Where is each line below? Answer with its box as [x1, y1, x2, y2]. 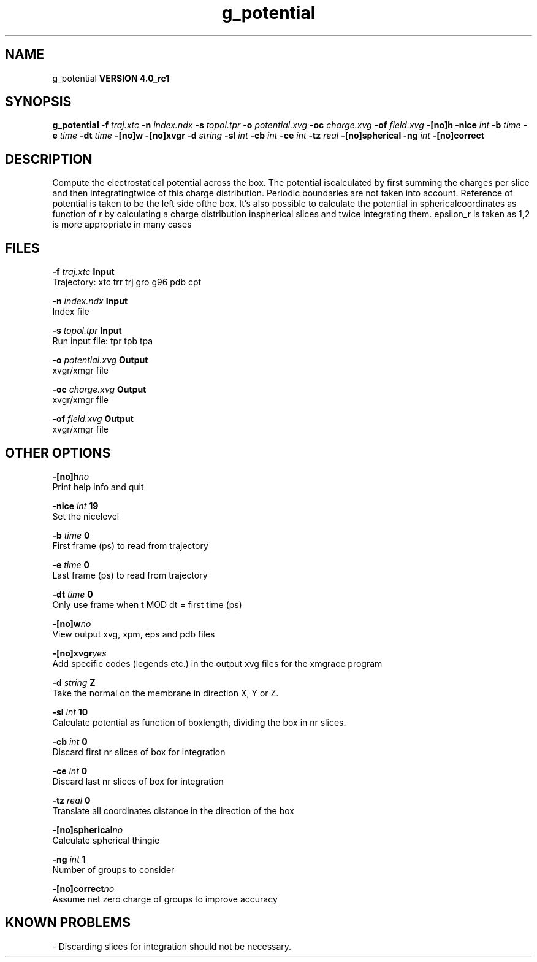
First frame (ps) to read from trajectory [52, 540, 208, 551]
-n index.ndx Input [52, 296, 128, 307]
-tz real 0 [52, 795, 91, 806]
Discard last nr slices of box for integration [52, 775, 224, 787]
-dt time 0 [52, 588, 93, 599]
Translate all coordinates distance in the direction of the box [52, 805, 294, 816]
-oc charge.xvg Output [52, 384, 147, 395]
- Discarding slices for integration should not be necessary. [52, 941, 292, 952]
